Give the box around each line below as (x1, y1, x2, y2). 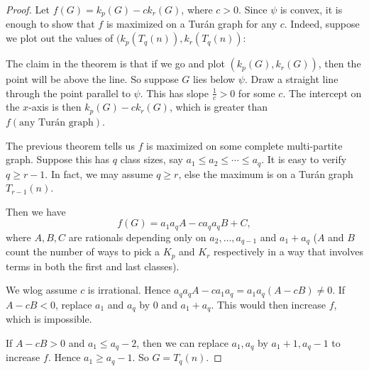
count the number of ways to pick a (6, 244, 160, 259)
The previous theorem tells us (6, 138, 135, 153)
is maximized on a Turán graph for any (106, 16, 277, 31)
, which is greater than (169, 99, 268, 114)
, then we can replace (136, 335, 228, 350)
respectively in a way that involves (214, 244, 363, 259)
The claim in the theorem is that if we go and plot (6, 56, 225, 71)
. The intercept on (282, 85, 362, 100)
